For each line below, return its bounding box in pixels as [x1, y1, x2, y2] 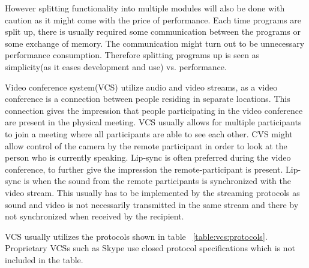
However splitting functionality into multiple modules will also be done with [5, 2, 285, 14]
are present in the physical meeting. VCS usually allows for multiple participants [5, 116, 302, 128]
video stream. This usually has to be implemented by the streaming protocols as [5, 186, 300, 198]
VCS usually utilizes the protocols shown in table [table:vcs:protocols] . [5, 230, 268, 242]
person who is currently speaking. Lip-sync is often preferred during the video [5, 151, 291, 164]
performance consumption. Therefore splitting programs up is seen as [5, 49, 260, 61]
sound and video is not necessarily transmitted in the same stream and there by [5, 198, 299, 210]
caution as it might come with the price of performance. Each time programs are [5, 13, 302, 26]
